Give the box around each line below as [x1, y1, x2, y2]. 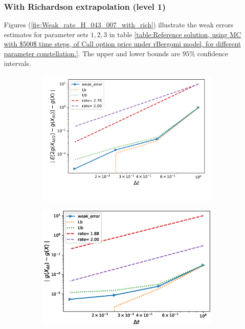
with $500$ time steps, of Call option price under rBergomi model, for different [4, 39, 241, 49]
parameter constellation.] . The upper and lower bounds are [4, 48, 180, 58]
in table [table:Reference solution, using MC [109, 29, 241, 39]
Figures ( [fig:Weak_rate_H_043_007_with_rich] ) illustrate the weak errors [4, 20, 233, 30]
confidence [197, 48, 228, 58]
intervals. [4, 58, 31, 68]
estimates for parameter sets [4, 29, 89, 39]
